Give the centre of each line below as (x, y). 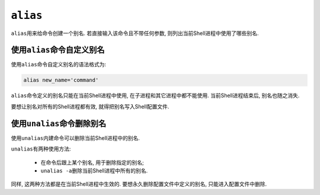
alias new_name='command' (61, 80)
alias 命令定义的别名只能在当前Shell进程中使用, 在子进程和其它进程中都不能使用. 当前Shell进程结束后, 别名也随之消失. (155, 95)
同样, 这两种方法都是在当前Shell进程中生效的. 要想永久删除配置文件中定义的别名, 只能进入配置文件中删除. (139, 184)
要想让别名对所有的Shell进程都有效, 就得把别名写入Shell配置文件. (90, 106)
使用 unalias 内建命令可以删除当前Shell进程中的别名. (76, 138)
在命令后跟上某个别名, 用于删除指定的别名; (92, 162)
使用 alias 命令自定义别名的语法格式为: (59, 65)
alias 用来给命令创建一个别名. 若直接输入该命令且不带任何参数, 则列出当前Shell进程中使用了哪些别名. (135, 33)
